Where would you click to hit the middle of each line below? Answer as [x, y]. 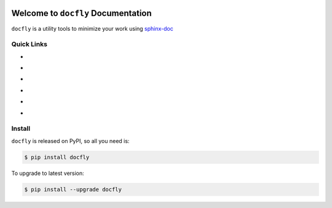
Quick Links [29, 44]
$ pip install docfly [57, 157]
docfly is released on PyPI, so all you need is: [70, 141]
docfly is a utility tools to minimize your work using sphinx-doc [92, 28]
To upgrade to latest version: [48, 173]
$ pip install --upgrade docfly [73, 189]
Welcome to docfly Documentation [81, 13]
